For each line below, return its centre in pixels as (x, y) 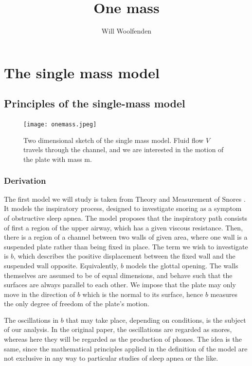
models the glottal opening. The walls (182, 265)
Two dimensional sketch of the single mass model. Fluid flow (114, 140)
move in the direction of (40, 294)
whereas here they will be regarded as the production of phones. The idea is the (123, 339)
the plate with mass (53, 159)
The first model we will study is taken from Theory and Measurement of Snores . (125, 199)
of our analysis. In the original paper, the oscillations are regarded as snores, (118, 329)
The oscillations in (31, 320)
